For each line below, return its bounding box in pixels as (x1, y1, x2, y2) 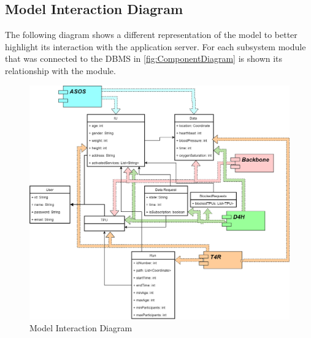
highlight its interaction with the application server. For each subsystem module (5, 40, 306, 53)
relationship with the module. (5, 64, 116, 77)
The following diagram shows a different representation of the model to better (5, 28, 298, 41)
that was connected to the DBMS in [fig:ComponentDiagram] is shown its (5, 52, 283, 65)
